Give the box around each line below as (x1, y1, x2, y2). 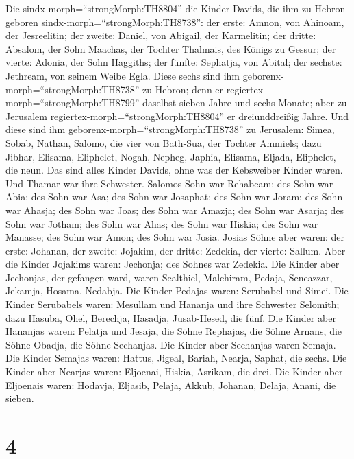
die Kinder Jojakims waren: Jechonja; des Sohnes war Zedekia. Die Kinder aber (5, 257, 340, 271)
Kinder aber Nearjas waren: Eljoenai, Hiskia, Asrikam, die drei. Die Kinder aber (5, 364, 343, 379)
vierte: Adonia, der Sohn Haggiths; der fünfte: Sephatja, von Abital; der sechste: (5, 55, 342, 69)
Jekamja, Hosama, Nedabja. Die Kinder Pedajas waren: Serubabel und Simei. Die (5, 283, 349, 298)
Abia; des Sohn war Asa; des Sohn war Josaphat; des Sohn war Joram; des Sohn (5, 189, 343, 204)
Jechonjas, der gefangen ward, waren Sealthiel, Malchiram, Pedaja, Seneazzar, (5, 270, 333, 284)
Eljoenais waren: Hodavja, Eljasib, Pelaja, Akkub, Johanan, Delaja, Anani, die (5, 377, 336, 392)
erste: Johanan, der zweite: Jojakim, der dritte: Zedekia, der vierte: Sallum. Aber (5, 243, 346, 257)
